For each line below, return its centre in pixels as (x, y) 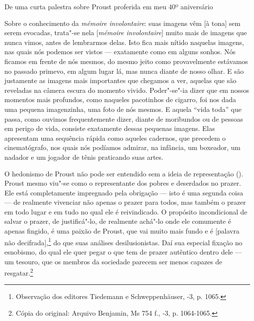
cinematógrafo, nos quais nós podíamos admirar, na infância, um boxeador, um (123, 147)
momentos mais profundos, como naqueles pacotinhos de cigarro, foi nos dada (120, 99)
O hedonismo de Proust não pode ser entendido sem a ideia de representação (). (124, 173)
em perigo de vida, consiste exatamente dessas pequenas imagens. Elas (110, 128)
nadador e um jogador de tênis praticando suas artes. (84, 157)
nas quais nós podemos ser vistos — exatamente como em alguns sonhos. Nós (120, 52)
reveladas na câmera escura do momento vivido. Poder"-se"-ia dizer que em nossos (127, 90)
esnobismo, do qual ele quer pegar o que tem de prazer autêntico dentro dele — (123, 251)
